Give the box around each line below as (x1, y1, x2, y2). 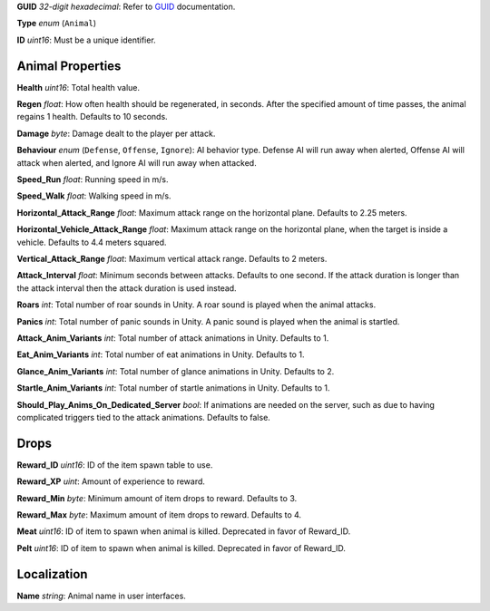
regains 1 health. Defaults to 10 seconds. (16, 112, 168, 122)
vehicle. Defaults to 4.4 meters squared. (16, 237, 167, 247)
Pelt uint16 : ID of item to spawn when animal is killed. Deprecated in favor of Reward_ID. (16, 542, 347, 553)
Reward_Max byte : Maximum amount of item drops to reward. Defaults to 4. (16, 509, 302, 520)
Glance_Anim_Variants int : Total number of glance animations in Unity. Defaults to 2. (16, 365, 335, 376)
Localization (16, 567, 88, 582)
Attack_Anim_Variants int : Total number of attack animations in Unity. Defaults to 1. (16, 332, 329, 344)
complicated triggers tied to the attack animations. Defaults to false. (16, 412, 271, 422)
